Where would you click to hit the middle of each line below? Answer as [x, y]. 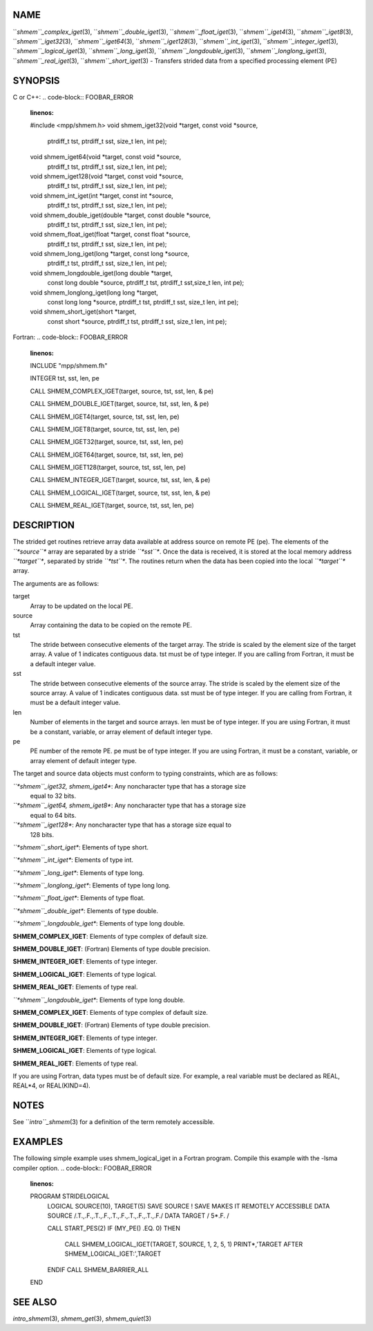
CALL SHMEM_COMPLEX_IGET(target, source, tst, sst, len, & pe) [122, 391]
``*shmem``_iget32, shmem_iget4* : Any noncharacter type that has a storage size [130, 786]
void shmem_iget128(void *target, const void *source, [107, 176]
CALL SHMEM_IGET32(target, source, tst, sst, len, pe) [107, 442]
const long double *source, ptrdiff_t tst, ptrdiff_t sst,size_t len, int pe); [146, 283]
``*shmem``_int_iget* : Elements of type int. [73, 860]
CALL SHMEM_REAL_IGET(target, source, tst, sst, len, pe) [112, 506]
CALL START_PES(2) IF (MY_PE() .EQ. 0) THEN [114, 1229]
